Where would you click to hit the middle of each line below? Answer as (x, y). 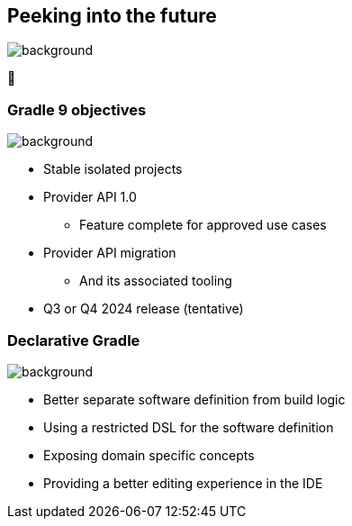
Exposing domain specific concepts (149, 455)
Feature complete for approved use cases (203, 225)
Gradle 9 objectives (77, 109)
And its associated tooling (156, 281)
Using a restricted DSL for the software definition (189, 427)
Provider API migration (110, 253)
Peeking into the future (112, 16)
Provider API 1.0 (90, 197)
